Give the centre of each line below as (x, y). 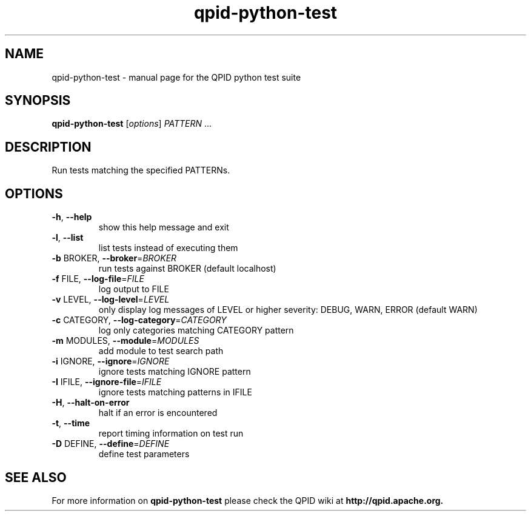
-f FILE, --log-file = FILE (98, 279)
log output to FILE (134, 289)
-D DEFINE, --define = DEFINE (111, 444)
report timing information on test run (171, 434)
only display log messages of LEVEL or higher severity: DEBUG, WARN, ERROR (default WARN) (288, 310)
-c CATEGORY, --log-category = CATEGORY (139, 320)
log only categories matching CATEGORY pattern (196, 330)
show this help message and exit (164, 227)
